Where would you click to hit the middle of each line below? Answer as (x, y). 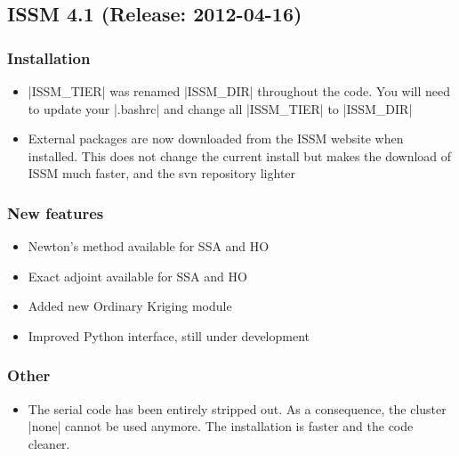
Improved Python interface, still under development (169, 335)
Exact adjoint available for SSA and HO (137, 276)
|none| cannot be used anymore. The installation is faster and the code (221, 426)
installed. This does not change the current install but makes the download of (240, 155)
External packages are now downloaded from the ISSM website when (216, 138)
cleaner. (49, 443)
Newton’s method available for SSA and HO (149, 246)
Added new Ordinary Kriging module (130, 306)
